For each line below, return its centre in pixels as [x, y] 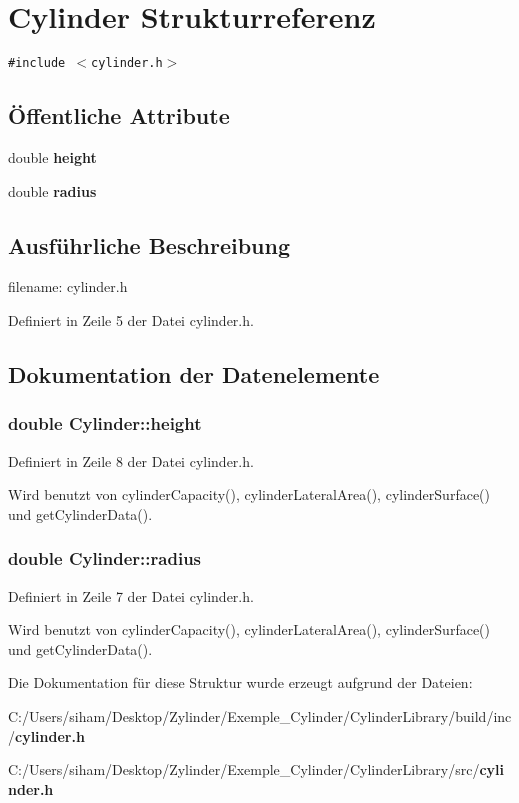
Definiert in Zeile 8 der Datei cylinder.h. [131, 460]
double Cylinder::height [105, 423]
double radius [52, 190]
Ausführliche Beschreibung [149, 244]
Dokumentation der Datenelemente [194, 373]
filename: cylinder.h [68, 286]
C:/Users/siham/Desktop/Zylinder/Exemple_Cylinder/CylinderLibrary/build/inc [260, 715]
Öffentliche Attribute [119, 115]
